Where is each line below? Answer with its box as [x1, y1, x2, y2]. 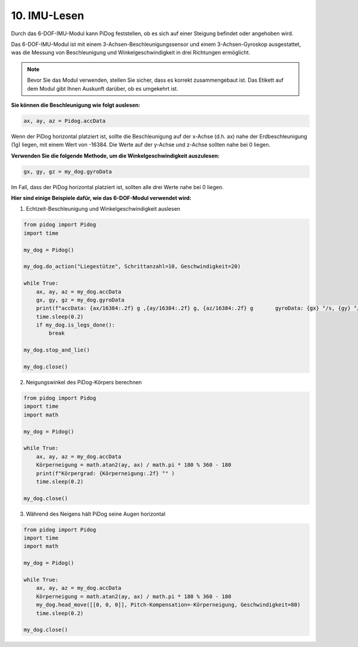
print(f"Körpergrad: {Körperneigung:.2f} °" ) [36, 470, 175, 477]
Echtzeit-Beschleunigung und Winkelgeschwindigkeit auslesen [26, 205, 181, 212]
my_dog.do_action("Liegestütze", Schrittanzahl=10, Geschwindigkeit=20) [23, 263, 241, 270]
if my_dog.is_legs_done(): [36, 322, 116, 328]
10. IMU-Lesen [11, 9, 85, 22]
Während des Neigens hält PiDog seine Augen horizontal [26, 510, 166, 517]
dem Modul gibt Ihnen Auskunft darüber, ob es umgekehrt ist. [27, 85, 178, 92]
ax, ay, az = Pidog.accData [23, 117, 106, 124]
